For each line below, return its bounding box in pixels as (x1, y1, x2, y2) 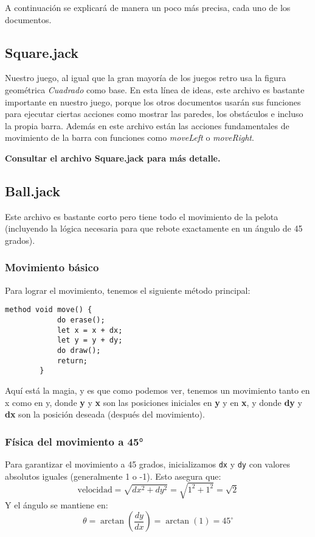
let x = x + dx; (57, 325, 123, 335)
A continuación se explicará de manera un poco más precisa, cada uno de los (5, 1, 291, 13)
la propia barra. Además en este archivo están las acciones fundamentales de (5, 119, 289, 132)
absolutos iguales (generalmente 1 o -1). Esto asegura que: (5, 469, 221, 482)
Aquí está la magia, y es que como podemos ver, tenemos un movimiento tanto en (5, 383, 310, 396)
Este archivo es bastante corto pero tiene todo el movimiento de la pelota (5, 210, 279, 222)
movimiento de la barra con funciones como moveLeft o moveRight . (5, 131, 254, 144)
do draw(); (57, 346, 101, 355)
